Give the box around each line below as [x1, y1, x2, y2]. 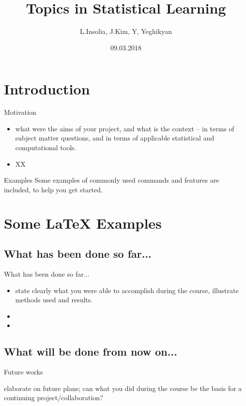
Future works [4, 367, 43, 377]
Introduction [4, 79, 90, 99]
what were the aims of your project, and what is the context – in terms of [15, 123, 234, 133]
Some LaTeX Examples [4, 213, 162, 233]
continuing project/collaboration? [4, 392, 103, 403]
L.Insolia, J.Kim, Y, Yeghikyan [80, 26, 172, 36]
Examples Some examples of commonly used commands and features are [4, 175, 219, 185]
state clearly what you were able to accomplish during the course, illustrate [15, 285, 239, 295]
